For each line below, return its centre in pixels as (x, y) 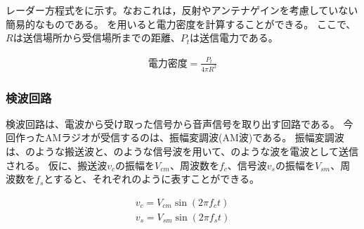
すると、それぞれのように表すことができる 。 (156, 179)
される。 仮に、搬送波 (57, 165)
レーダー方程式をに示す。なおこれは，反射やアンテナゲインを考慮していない (182, 10)
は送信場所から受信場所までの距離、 (97, 38)
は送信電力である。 (234, 38)
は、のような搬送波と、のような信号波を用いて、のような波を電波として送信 (182, 151)
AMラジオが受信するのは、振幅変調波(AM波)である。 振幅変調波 (194, 137)
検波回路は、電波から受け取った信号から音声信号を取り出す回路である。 (173, 123)
